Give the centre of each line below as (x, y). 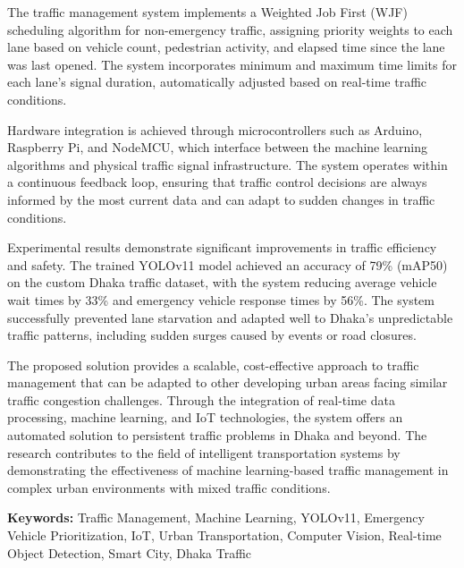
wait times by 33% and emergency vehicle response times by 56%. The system (221, 299)
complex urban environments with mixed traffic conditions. (169, 487)
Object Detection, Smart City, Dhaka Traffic (130, 552)
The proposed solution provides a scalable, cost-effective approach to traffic (213, 365)
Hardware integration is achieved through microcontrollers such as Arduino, (215, 129)
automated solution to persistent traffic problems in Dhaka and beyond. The (217, 435)
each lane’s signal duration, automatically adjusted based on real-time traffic (217, 82)
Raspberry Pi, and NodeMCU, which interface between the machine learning (218, 147)
